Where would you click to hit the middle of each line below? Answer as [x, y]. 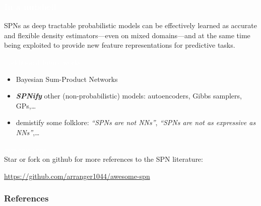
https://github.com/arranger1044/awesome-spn [77, 176]
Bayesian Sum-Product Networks [67, 79]
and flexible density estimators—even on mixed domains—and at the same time [127, 35]
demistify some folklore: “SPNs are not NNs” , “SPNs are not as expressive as [136, 122]
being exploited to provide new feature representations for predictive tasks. [120, 45]
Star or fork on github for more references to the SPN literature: [104, 159]
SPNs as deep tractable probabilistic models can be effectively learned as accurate [130, 25]
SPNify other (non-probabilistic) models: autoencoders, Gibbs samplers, [129, 96]
